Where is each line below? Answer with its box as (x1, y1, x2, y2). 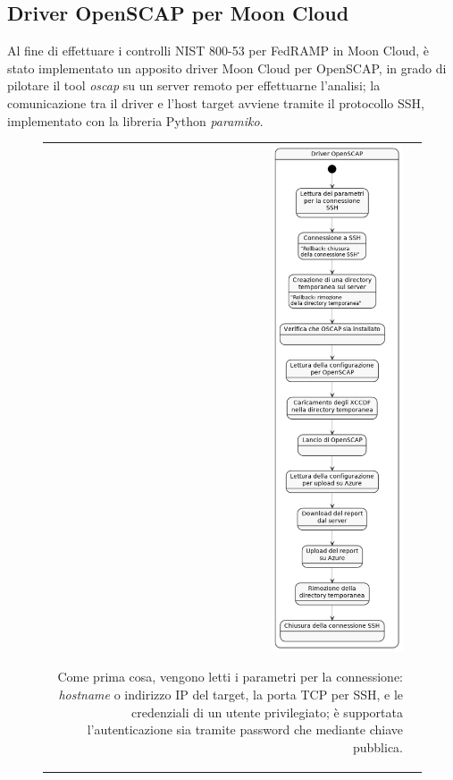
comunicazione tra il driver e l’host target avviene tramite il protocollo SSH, (7, 93, 424, 112)
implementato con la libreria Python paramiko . (7, 111, 264, 130)
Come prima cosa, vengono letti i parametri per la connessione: (57, 667, 403, 686)
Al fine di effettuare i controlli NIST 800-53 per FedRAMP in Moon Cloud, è (7, 41, 430, 60)
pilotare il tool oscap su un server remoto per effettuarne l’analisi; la (7, 76, 381, 95)
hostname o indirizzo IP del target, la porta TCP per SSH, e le (58, 685, 403, 704)
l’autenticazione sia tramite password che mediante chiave (87, 720, 403, 739)
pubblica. (352, 737, 403, 756)
